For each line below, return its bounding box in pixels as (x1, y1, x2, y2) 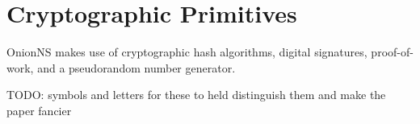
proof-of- (371, 43, 414, 60)
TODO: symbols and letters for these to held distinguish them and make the (6, 86, 386, 103)
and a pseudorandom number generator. (37, 59, 236, 76)
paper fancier (6, 101, 72, 118)
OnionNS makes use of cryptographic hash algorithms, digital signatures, (6, 43, 367, 60)
